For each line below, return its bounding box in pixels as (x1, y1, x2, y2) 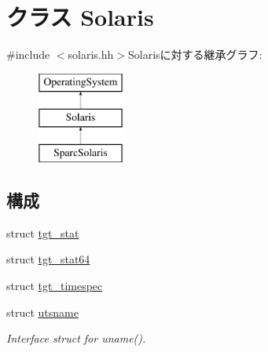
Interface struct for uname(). (6, 330, 146, 347)
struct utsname (6, 303, 79, 320)
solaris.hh (68, 46, 114, 63)
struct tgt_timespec (6, 278, 103, 294)
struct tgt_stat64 (6, 251, 90, 267)
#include (6, 46, 50, 63)
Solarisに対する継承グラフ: (127, 46, 262, 63)
